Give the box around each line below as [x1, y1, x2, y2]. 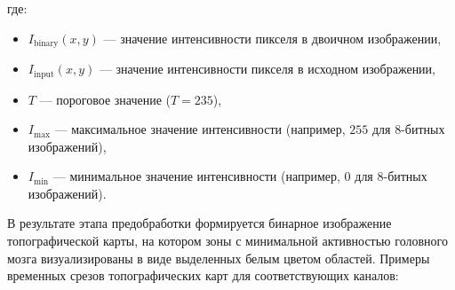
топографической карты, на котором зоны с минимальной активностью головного [7, 231, 448, 250]
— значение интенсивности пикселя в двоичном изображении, [103, 28, 442, 47]
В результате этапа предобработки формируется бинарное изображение [7, 214, 392, 232]
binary [33, 39, 59, 49]
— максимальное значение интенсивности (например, [54, 120, 346, 138]
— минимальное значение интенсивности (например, [52, 167, 340, 185]
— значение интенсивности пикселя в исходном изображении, [99, 59, 436, 78]
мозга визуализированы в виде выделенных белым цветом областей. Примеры [7, 248, 430, 267]
